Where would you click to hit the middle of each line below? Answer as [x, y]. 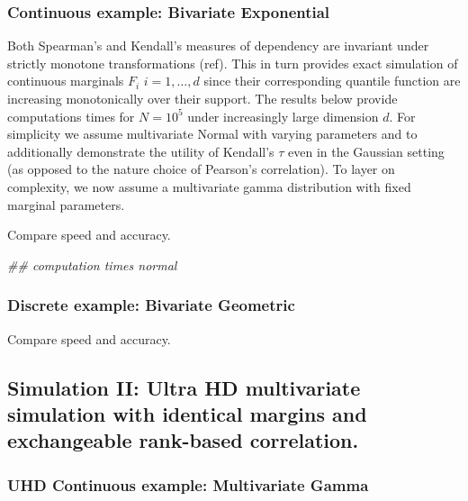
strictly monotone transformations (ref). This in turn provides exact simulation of [233, 63]
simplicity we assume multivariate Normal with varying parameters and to [212, 134]
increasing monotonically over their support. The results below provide [202, 98]
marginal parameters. [66, 204]
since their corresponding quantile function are [332, 81]
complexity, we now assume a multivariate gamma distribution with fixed [209, 186]
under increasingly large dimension [283, 116]
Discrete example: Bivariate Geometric [151, 305]
